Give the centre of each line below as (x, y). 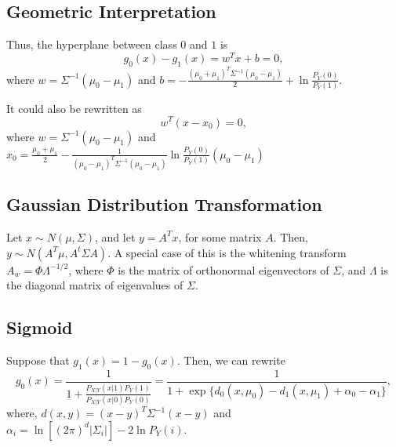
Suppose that (38, 360)
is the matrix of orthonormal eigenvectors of (223, 269)
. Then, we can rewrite (231, 360)
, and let (115, 236)
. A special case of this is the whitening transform (227, 252)
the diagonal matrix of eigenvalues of (95, 285)
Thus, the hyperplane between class (92, 44)
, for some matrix (220, 236)
